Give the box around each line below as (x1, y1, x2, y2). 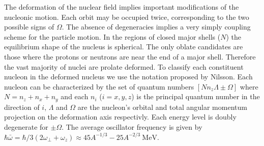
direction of (4, 101, 40, 112)
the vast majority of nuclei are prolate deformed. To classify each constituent (4, 61, 244, 72)
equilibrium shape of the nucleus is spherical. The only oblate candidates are (4, 41, 243, 52)
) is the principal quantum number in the (131, 91, 260, 102)
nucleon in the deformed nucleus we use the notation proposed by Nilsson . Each (4, 71, 253, 82)
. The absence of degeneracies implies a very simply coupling (62, 21, 251, 32)
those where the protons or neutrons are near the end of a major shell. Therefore (4, 51, 256, 62)
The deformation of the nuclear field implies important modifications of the (4, 2, 239, 12)
